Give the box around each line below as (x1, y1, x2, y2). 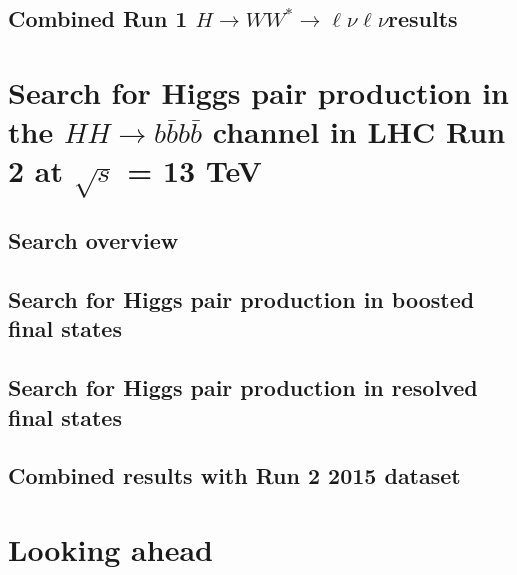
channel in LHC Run (212, 111, 506, 152)
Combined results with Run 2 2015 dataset (8, 460, 461, 491)
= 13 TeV (127, 150, 262, 191)
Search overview (8, 225, 179, 256)
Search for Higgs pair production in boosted (8, 284, 475, 315)
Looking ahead (8, 528, 213, 569)
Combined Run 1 (8, 3, 188, 34)
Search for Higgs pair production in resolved (8, 372, 478, 403)
